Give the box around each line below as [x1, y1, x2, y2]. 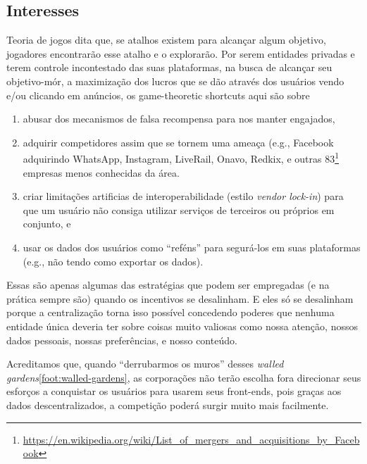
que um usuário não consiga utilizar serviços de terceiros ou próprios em [23, 202, 335, 217]
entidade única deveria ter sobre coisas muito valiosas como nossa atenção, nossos [6, 318, 358, 333]
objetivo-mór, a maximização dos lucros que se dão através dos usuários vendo [6, 73, 344, 88]
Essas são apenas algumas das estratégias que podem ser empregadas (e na [6, 277, 330, 292]
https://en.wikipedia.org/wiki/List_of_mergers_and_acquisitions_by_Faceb [23, 432, 360, 446]
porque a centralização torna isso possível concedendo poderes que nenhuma [6, 305, 335, 320]
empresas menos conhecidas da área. [23, 165, 180, 180]
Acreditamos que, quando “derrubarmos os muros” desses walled [6, 356, 284, 371]
